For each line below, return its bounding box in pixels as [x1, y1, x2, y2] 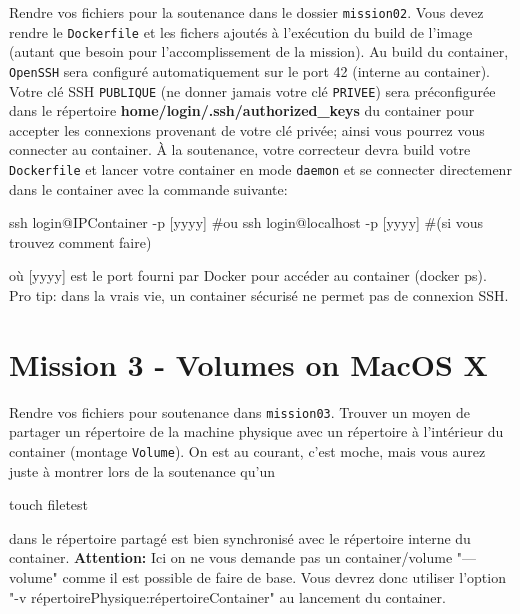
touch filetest [9, 494, 89, 515]
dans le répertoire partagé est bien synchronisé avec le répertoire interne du [9, 527, 471, 548]
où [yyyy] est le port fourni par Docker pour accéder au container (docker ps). [9, 265, 487, 286]
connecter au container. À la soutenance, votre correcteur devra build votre [9, 139, 471, 160]
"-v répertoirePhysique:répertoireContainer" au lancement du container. [9, 586, 446, 607]
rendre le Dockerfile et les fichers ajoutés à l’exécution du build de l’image [9, 21, 473, 42]
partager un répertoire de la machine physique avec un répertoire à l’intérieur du [9, 421, 504, 442]
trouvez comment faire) [9, 231, 152, 252]
